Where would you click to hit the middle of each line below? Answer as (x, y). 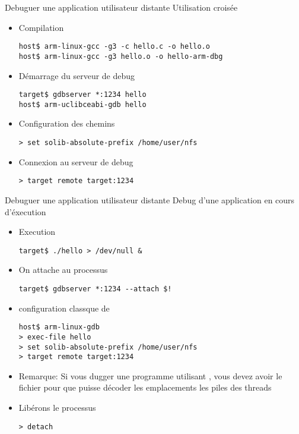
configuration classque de (64, 308)
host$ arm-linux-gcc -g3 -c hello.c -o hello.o (114, 47)
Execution (37, 232)
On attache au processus (63, 270)
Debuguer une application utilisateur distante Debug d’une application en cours (150, 199)
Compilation (41, 27)
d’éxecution (26, 211)
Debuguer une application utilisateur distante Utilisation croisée (121, 7)
